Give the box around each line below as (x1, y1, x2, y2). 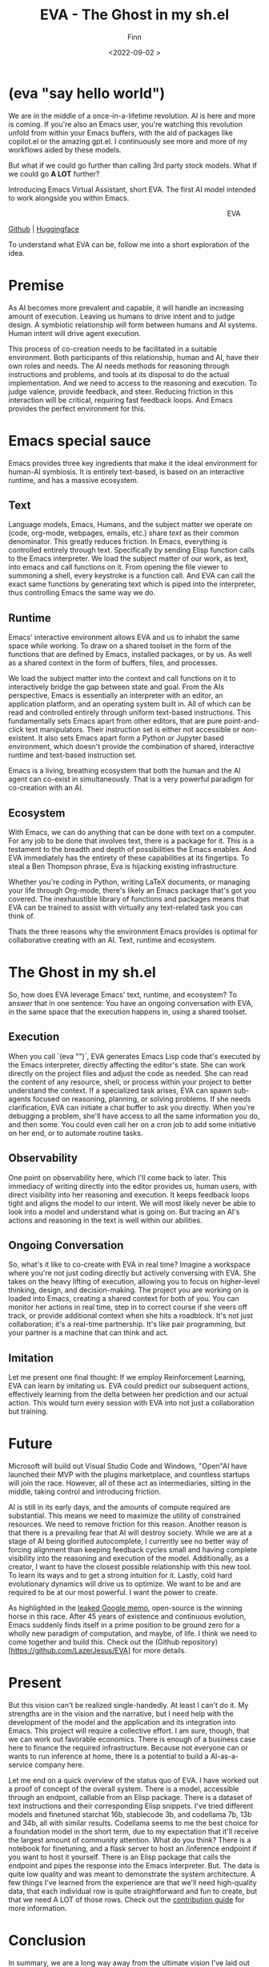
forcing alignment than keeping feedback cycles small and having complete (8, 1545, 258, 1555)
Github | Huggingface (8, 224, 80, 233)
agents (8, 1093, 31, 1104)
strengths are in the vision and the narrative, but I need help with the (8, 1709, 234, 1718)
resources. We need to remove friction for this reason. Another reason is (8, 1519, 247, 1529)
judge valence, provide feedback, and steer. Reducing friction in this (8, 387, 234, 396)
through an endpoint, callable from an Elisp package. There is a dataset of (8, 1793, 252, 1803)
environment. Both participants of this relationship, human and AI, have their (8, 352, 259, 362)
